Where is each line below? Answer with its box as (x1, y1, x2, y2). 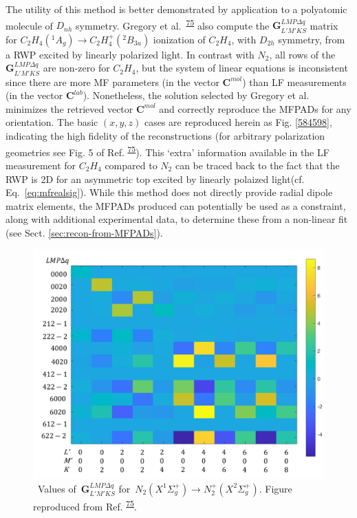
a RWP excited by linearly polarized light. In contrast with (6, 47, 255, 61)
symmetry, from (278, 32, 345, 46)
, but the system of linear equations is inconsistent (136, 61, 348, 75)
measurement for (6, 158, 76, 172)
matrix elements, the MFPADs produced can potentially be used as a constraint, (6, 198, 346, 213)
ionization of (153, 32, 206, 46)
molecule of (6, 18, 53, 32)
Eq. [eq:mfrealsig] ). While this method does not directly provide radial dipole (6, 185, 333, 199)
